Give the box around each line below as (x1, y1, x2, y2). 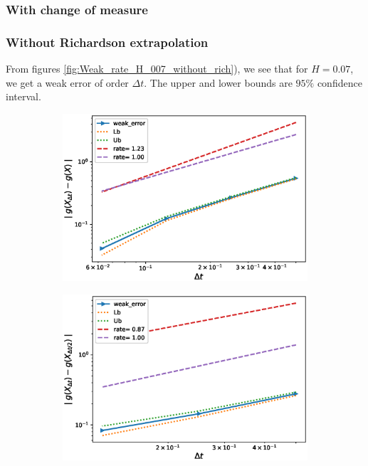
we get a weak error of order (6, 75, 129, 90)
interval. (6, 89, 41, 104)
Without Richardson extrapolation (6, 33, 209, 51)
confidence (317, 75, 362, 90)
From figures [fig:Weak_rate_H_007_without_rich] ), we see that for (6, 61, 308, 76)
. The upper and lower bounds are (144, 75, 293, 90)
